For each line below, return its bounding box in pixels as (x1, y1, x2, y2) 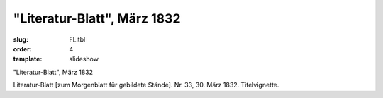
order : (13, 44, 32, 53)
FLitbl (69, 35, 86, 44)
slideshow (69, 55, 99, 63)
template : (13, 55, 43, 63)
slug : (13, 35, 28, 44)
